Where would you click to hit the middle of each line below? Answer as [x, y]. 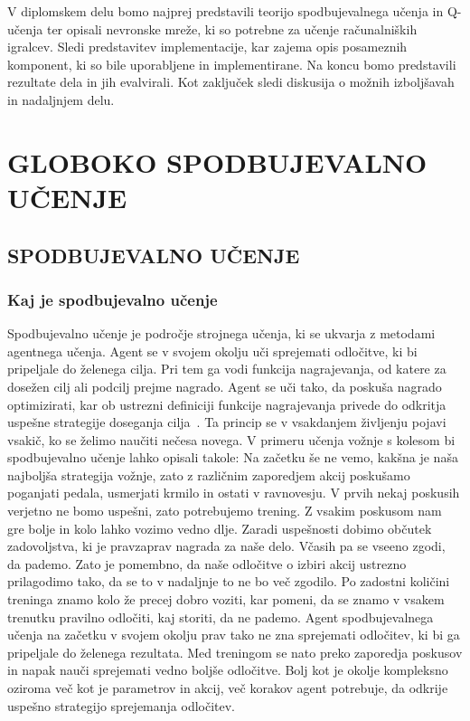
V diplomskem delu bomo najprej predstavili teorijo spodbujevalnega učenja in [226, 11]
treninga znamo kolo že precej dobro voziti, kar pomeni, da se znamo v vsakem [226, 599]
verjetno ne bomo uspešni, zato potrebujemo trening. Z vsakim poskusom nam [225, 511]
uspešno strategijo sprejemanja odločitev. [122, 705]
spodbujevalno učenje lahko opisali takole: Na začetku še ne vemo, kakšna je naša [233, 457]
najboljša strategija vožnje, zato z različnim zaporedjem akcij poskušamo [209, 474]
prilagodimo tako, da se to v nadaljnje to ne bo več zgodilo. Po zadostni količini [229, 581]
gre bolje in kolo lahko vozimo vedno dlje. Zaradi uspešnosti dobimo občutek [220, 528]
